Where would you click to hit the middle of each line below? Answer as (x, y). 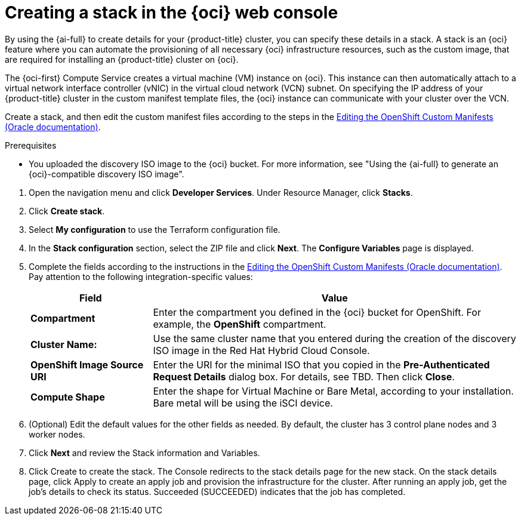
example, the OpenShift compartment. (240, 324)
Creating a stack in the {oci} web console (172, 13)
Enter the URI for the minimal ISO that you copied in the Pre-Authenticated (321, 364)
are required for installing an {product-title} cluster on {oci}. (122, 59)
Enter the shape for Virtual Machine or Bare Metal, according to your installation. (333, 391)
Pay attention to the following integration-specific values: (141, 276)
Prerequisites (31, 145)
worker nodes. (57, 434)
